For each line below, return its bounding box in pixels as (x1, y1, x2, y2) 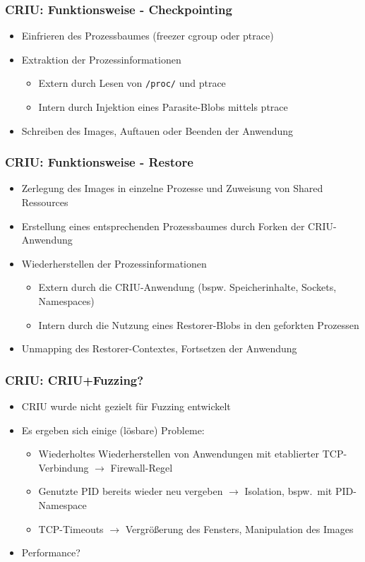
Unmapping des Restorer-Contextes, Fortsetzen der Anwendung (21, 341, 297, 356)
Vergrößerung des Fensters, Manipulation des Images (125, 521, 354, 536)
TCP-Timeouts (38, 521, 104, 536)
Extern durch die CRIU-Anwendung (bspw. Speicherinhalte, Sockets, (38, 280, 337, 294)
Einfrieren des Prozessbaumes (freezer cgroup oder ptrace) (21, 28, 274, 43)
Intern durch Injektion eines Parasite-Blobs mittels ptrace (38, 100, 288, 114)
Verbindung (38, 460, 89, 474)
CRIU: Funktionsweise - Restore (5, 153, 193, 171)
